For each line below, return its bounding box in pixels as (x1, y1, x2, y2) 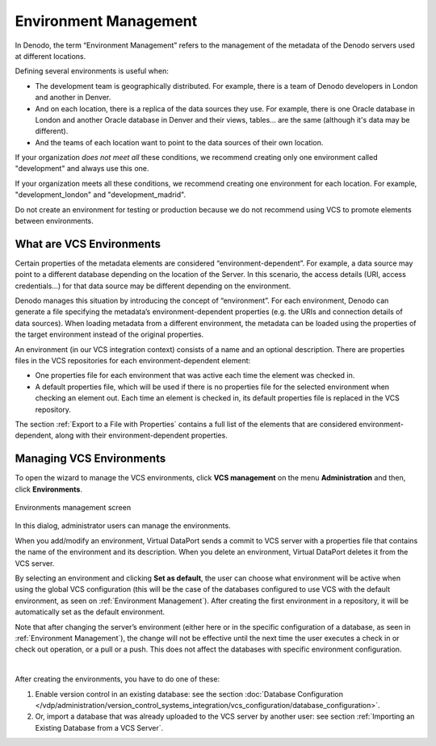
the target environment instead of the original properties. (15, 329, 204, 339)
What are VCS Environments (15, 237, 161, 250)
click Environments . (15, 484, 82, 494)
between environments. (15, 216, 94, 226)
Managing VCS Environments (15, 452, 166, 466)
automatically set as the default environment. (15, 607, 166, 617)
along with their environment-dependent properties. (55, 430, 228, 440)
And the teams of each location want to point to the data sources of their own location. (35, 137, 324, 147)
